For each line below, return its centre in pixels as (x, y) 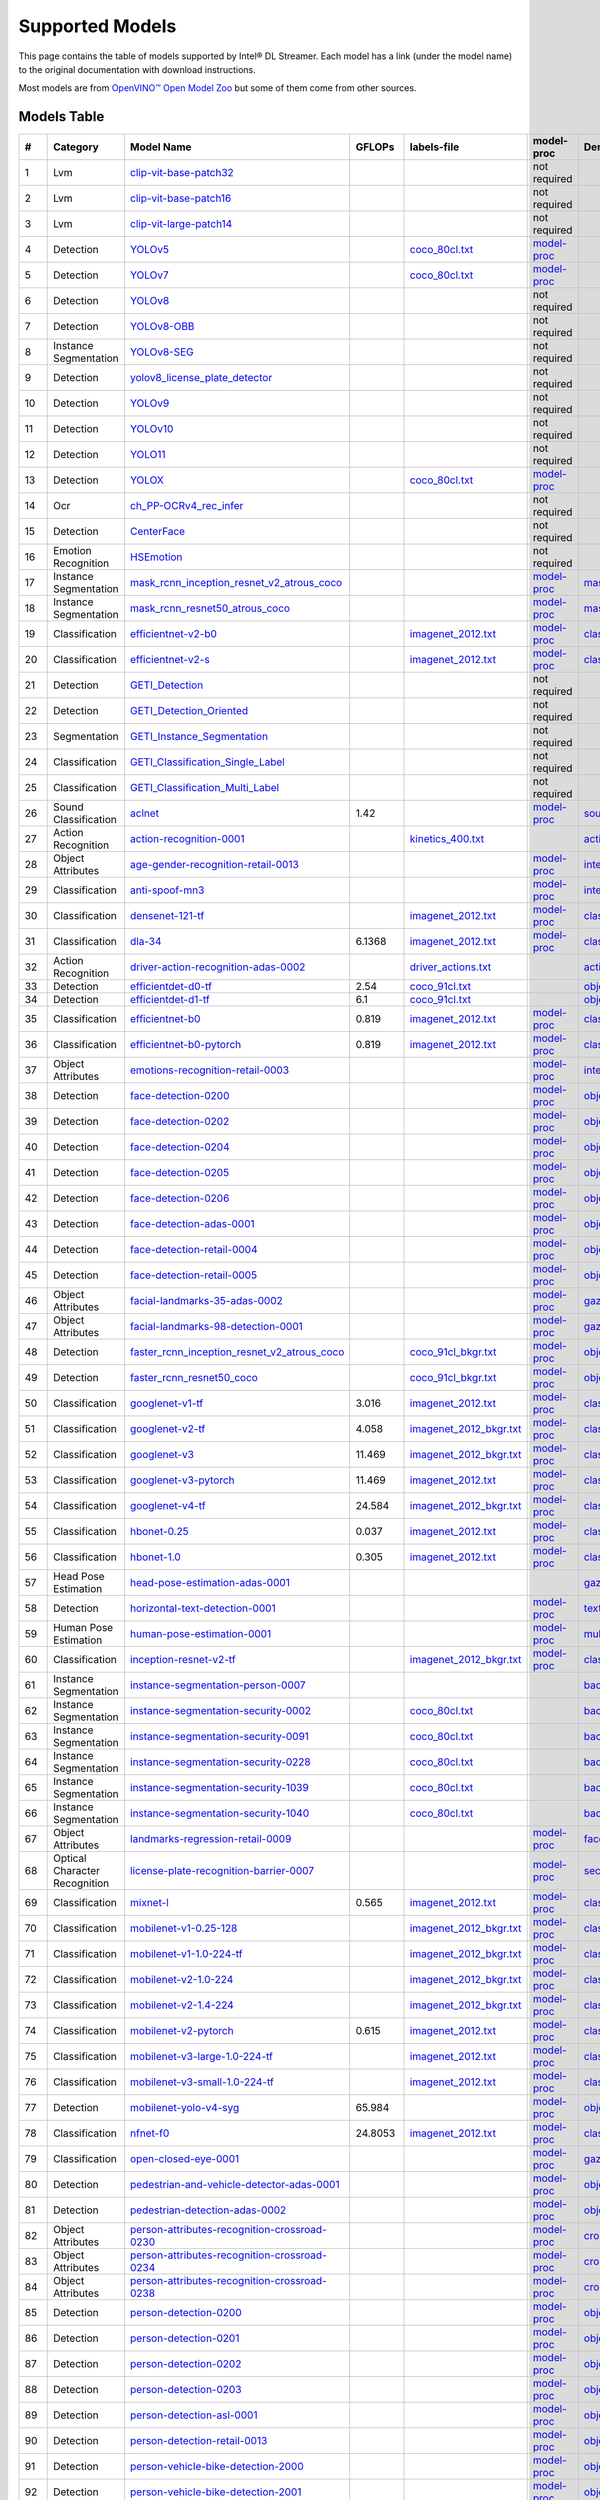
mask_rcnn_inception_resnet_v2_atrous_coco (236, 583)
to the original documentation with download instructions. (137, 69)
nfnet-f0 (150, 2133)
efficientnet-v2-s (170, 660)
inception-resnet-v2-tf (183, 1660)
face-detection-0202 (180, 1122)
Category (76, 147)
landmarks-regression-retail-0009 (211, 1839)
